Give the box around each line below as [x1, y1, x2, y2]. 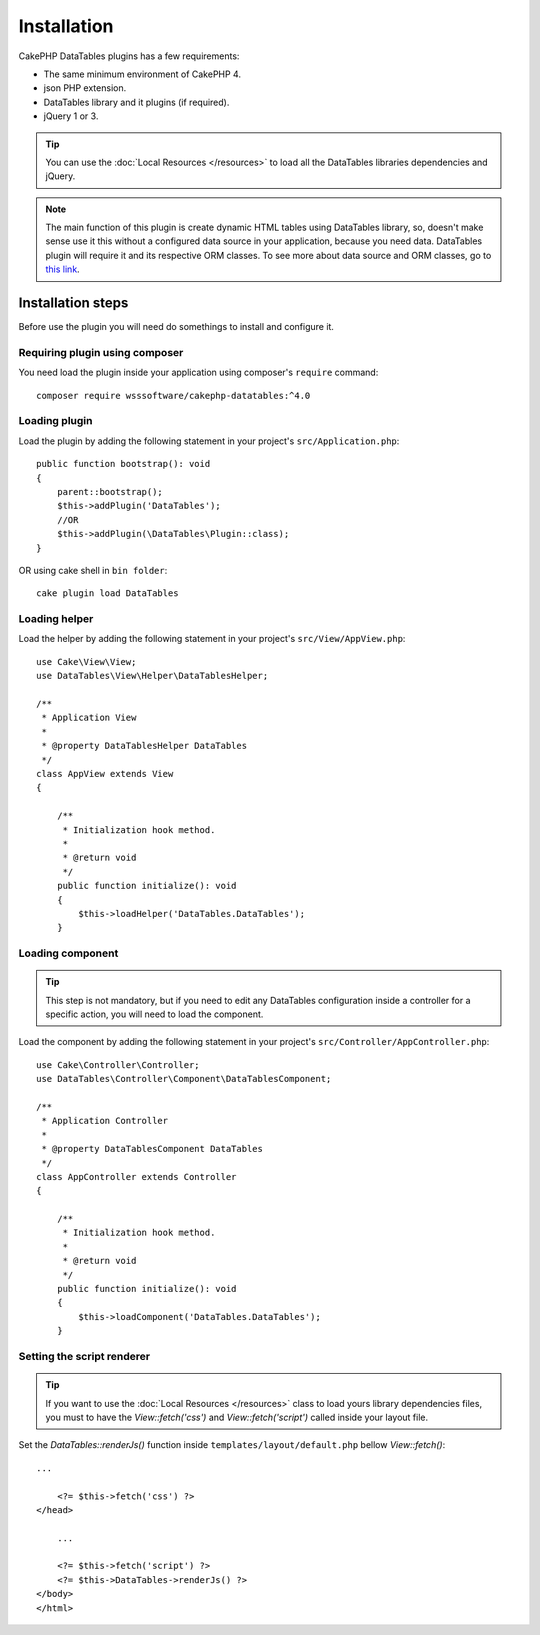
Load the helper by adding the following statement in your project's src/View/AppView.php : [18, 633, 406, 645]
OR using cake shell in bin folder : [18, 564, 168, 576]
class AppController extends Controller [36, 1171, 237, 1182]
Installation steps [18, 295, 129, 312]
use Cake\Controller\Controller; [36, 1059, 200, 1070]
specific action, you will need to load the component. [45, 1008, 264, 1020]
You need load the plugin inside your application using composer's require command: [18, 366, 379, 379]
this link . [45, 263, 80, 275]
